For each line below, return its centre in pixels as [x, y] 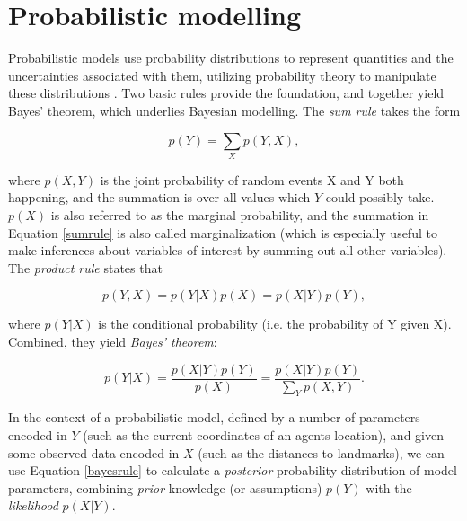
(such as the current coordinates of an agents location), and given [263, 435]
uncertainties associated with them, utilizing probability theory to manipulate [222, 75]
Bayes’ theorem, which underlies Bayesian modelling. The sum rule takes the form [234, 110]
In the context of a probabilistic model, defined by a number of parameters [214, 417]
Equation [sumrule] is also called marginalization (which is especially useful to [223, 232]
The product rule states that [85, 267]
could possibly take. [380, 197]
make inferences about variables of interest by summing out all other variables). [228, 250]
